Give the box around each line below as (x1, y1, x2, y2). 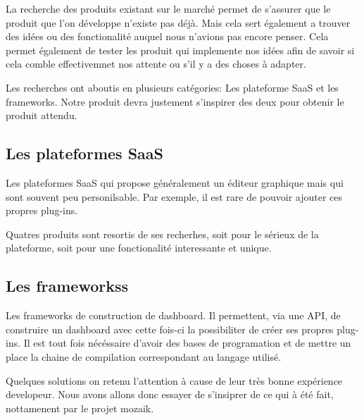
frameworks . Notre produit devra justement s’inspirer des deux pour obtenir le (6, 94, 344, 109)
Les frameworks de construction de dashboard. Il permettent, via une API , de (6, 308, 341, 323)
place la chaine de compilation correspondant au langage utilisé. (6, 349, 282, 364)
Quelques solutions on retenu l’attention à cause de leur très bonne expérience (6, 373, 343, 388)
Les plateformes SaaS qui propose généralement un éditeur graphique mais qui (6, 175, 344, 190)
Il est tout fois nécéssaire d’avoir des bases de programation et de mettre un (23, 335, 351, 350)
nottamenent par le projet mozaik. (6, 400, 154, 415)
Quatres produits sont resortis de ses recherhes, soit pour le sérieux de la (6, 226, 319, 241)
